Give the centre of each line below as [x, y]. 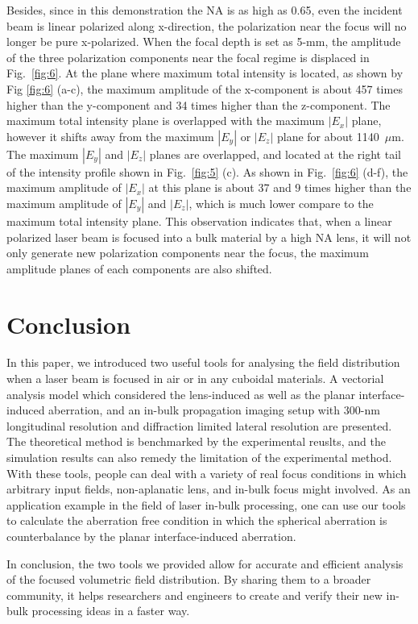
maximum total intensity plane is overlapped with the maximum [166, 121]
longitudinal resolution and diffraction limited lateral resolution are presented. [199, 425]
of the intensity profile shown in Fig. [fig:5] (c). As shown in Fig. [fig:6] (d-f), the [207, 171]
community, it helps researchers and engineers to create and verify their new [195, 595]
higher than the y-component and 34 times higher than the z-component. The [199, 104]
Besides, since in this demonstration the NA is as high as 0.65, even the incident [205, 10]
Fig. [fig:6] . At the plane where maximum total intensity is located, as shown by [205, 73]
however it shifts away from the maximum [110, 136]
